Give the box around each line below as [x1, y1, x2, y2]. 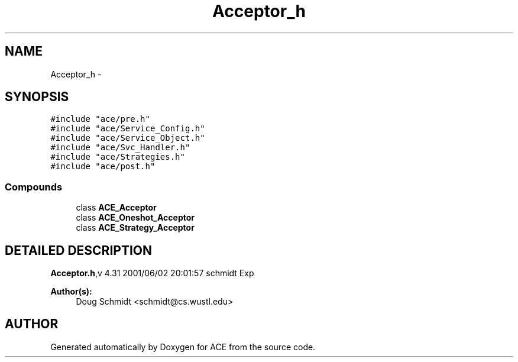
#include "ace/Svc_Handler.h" [50, 143, 190, 153]
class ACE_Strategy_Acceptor [76, 222, 195, 233]
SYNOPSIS [5, 89, 69, 105]
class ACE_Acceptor [76, 202, 157, 213]
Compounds [5, 180, 63, 193]
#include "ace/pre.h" [50, 114, 150, 124]
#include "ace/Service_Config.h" [50, 124, 205, 134]
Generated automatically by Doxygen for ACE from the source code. [50, 341, 316, 352]
